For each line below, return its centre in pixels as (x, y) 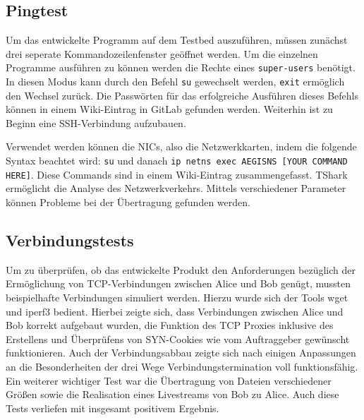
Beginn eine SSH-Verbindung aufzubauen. (96, 122)
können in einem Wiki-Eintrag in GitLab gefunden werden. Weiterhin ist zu (169, 109)
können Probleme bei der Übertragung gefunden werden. (128, 202)
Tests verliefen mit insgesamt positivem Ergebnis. (113, 408)
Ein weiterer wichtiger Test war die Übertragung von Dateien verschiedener (169, 380)
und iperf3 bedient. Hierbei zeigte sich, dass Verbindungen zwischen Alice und (175, 311)
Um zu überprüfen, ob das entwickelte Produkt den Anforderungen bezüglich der (181, 269)
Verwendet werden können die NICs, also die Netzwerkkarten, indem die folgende (181, 146)
